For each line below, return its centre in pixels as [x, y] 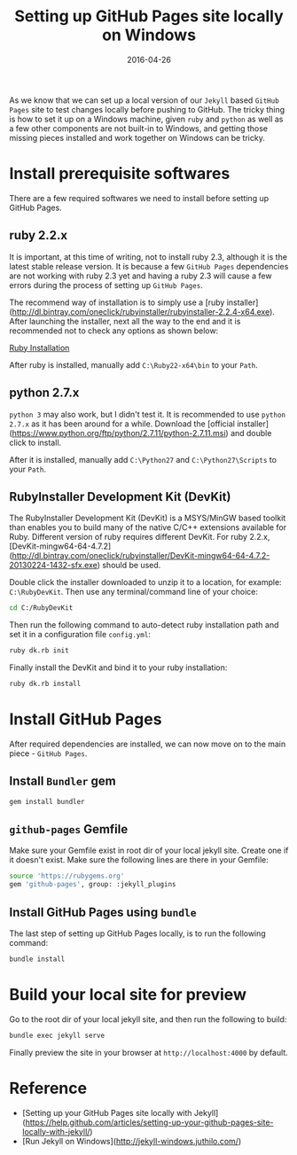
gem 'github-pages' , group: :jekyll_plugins [93, 885]
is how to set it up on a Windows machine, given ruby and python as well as [146, 119]
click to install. [35, 442]
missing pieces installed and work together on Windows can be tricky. [137, 137]
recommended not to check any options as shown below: [114, 331]
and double [251, 433]
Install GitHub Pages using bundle [103, 912]
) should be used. [129, 566]
